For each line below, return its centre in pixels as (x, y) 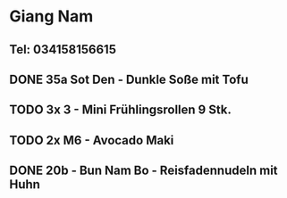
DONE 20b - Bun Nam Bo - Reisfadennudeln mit (144, 171)
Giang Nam (51, 16)
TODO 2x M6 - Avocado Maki (92, 140)
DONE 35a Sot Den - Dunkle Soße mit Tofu (129, 79)
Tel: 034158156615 (63, 49)
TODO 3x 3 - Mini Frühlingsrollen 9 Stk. (121, 110)
